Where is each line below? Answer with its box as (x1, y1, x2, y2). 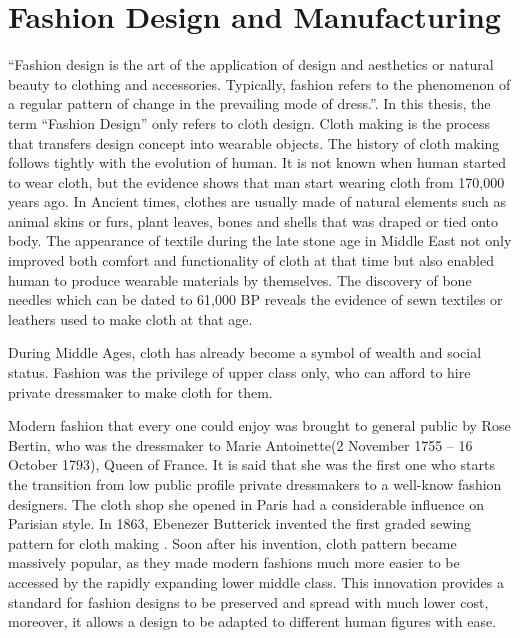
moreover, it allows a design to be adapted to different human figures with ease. (8, 611, 497, 632)
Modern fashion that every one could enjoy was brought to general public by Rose (8, 415, 511, 436)
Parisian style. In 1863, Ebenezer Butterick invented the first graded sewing (8, 513, 472, 534)
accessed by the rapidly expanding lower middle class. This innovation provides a (8, 571, 505, 592)
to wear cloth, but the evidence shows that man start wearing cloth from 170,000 (8, 171, 505, 192)
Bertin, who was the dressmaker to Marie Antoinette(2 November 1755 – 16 (8, 434, 473, 455)
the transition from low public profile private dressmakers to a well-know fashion (8, 474, 502, 494)
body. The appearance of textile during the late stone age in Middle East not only (8, 230, 512, 251)
